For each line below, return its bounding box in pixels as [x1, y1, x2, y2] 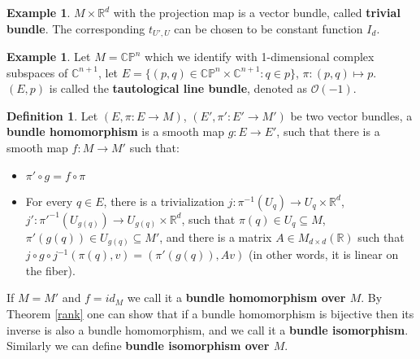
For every [25, 192, 73, 209]
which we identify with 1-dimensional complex [145, 48, 375, 65]
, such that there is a [276, 123, 380, 140]
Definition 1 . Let [6, 107, 98, 124]
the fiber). [25, 261, 76, 278]
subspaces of [6, 63, 68, 81]
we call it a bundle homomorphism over [127, 289, 346, 306]
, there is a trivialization [103, 192, 224, 209]
